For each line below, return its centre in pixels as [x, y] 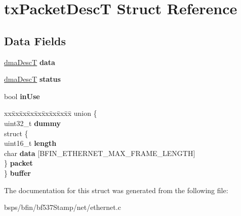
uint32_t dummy [32, 123]
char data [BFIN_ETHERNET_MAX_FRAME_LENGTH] [100, 153]
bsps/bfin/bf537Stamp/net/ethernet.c [63, 207]
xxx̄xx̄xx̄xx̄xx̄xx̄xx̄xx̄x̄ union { [51, 113]
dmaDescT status [32, 79]
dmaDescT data [30, 62]
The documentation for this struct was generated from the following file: [116, 190]
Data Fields [35, 40]
